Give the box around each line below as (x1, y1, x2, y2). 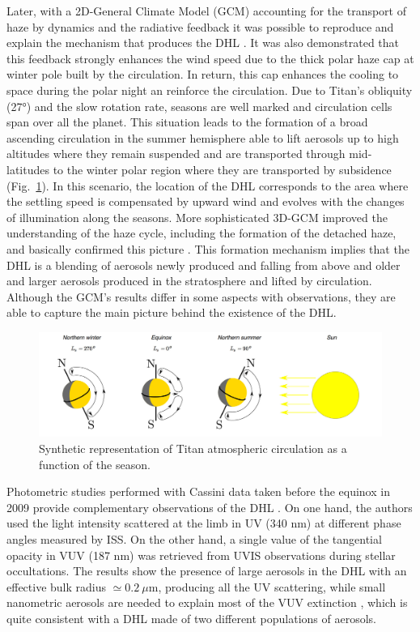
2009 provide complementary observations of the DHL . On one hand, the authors (6, 498, 413, 515)
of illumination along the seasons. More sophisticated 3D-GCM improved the (6, 208, 388, 225)
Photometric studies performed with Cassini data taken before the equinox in (6, 483, 390, 500)
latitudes (6, 160, 49, 177)
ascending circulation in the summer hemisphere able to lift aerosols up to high (6, 129, 399, 146)
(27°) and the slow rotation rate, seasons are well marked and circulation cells (6, 97, 392, 114)
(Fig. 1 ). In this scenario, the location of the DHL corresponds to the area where (6, 177, 409, 194)
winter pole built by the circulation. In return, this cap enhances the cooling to (6, 66, 399, 83)
